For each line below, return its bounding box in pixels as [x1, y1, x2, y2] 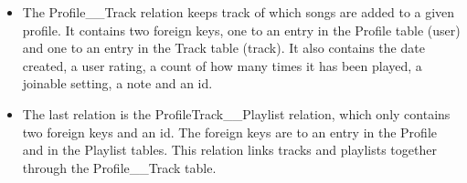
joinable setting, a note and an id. [22, 74, 213, 93]
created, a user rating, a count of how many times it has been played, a [22, 56, 422, 75]
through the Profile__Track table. [22, 158, 217, 177]
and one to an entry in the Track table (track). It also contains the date [22, 38, 425, 57]
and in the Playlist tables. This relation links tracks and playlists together [22, 140, 437, 159]
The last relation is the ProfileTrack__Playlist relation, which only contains [22, 104, 451, 123]
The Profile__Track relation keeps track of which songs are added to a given [22, 3, 455, 21]
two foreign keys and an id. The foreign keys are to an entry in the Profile [22, 122, 438, 141]
